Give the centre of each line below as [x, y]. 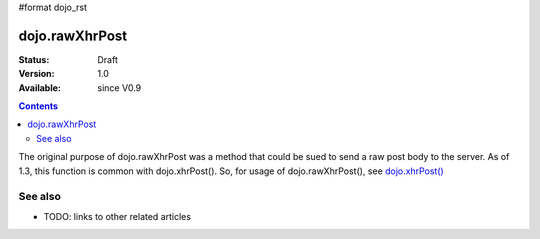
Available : [40, 87]
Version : [36, 74]
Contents [38, 106]
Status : [34, 59]
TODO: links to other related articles [117, 216]
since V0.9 [119, 87]
